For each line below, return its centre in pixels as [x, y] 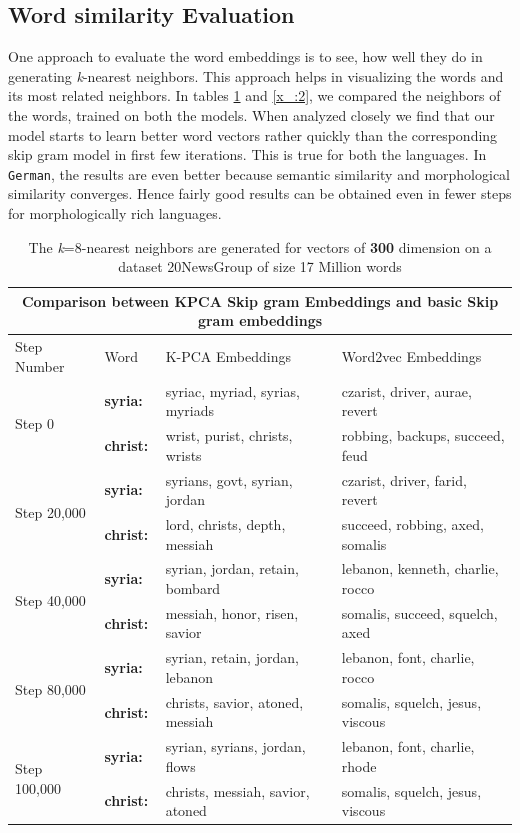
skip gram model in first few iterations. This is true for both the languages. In [247, 154]
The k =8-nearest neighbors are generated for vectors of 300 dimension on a [260, 246]
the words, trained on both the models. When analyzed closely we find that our [251, 114]
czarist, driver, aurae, [406, 390]
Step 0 [34, 422]
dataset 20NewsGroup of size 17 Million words [260, 266]
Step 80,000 [50, 689]
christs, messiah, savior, [237, 790]
